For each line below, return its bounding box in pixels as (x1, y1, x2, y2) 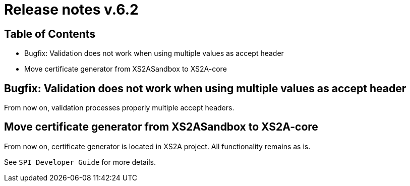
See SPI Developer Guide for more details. (4, 157, 156, 166)
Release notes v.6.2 (4, 1, 139, 18)
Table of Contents (4, 27, 96, 40)
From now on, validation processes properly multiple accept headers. (4, 103, 235, 112)
